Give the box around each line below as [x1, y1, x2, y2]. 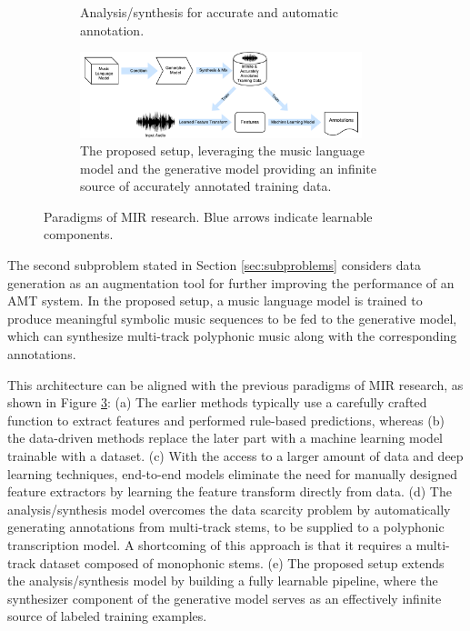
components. [44, 225, 114, 244]
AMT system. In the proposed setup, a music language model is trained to [7, 291, 423, 310]
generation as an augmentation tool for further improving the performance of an [7, 273, 455, 292]
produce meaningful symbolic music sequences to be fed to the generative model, [7, 308, 457, 327]
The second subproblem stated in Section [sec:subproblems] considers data [7, 255, 421, 275]
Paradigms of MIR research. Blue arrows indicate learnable [44, 206, 373, 225]
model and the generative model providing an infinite [80, 158, 377, 177]
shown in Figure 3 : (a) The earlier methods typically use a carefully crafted [7, 393, 427, 412]
